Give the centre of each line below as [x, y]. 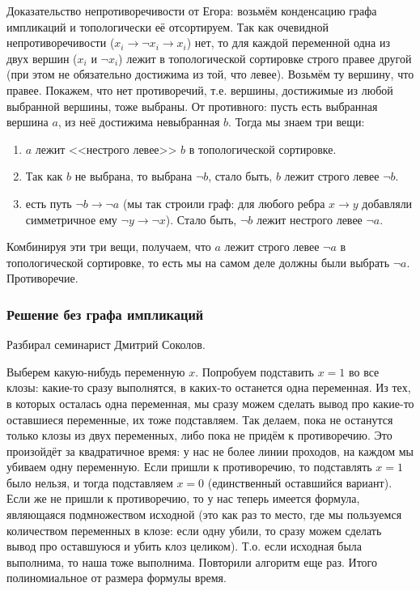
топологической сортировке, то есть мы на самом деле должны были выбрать [198, 262]
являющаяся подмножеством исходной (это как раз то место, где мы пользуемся [204, 514]
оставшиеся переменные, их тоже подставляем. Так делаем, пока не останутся [200, 419]
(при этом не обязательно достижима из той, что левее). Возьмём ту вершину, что [210, 74]
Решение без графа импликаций [105, 314]
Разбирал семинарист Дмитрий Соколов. [106, 344]
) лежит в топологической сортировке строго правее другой [265, 58]
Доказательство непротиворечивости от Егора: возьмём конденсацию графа [192, 11]
